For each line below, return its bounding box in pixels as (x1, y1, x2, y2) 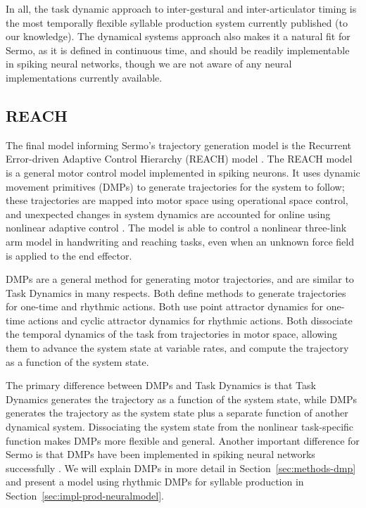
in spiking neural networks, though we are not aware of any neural (6, 56, 292, 71)
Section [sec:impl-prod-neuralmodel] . (6, 488, 164, 503)
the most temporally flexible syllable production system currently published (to (6, 15, 348, 30)
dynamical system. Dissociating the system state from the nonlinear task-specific (6, 419, 354, 434)
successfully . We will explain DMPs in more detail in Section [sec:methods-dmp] (6, 460, 356, 475)
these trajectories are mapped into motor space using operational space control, (6, 193, 348, 208)
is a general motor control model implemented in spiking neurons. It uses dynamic (6, 165, 360, 179)
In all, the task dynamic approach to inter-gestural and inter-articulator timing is (6, 1, 357, 15)
